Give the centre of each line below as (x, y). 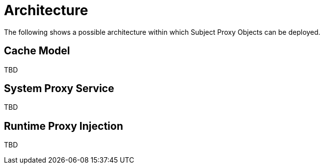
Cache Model (37, 51)
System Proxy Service (59, 89)
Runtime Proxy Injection (64, 126)
